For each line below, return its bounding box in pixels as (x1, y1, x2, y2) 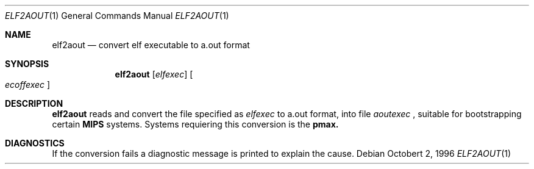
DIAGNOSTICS (5, 138, 65, 148)
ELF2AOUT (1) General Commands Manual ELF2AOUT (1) (5, 10, 229, 21)
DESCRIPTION (5, 98, 63, 109)
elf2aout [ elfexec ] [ (115, 69, 193, 79)
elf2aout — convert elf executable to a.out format (52, 40, 250, 50)
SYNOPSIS (5, 59, 49, 69)
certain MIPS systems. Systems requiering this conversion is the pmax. (52, 119, 339, 129)
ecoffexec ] (5, 79, 51, 90)
